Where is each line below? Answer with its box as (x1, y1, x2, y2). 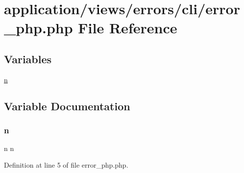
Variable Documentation (4, 98, 130, 113)
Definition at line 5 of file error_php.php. (4, 159, 128, 170)
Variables (4, 51, 52, 66)
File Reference (78, 18, 177, 38)
